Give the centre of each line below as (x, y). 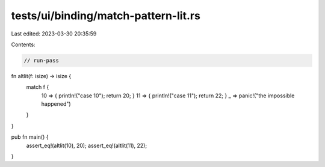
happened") (56, 104)
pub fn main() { (30, 137)
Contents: (23, 44)
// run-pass (42, 60)
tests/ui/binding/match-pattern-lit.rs (106, 16)
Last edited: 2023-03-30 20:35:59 (54, 34)
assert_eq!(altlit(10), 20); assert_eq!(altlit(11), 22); (87, 145)
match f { (38, 87)
